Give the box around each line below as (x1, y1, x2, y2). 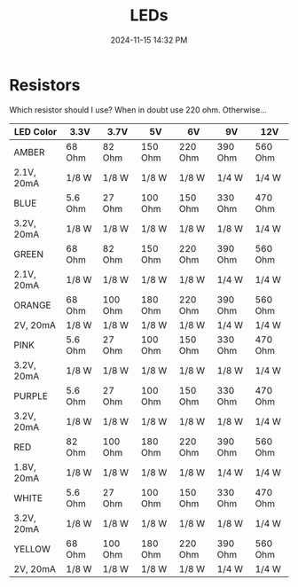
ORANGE (13, 299, 51, 311)
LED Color (13, 125, 58, 137)
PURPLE (13, 389, 49, 402)
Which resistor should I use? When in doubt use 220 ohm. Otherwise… (9, 104, 268, 115)
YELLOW (13, 543, 51, 555)
